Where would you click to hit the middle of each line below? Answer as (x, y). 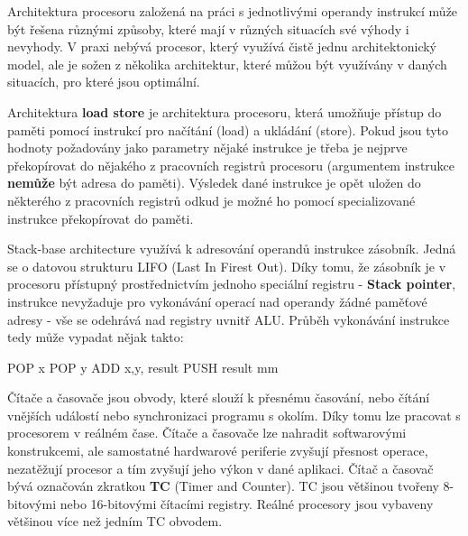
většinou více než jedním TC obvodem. (115, 521)
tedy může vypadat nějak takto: (96, 337)
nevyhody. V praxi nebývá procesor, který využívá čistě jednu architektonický (222, 46)
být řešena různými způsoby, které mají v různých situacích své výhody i (208, 28)
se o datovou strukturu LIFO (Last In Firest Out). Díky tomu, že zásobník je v (227, 266)
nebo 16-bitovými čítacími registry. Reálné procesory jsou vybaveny (247, 503)
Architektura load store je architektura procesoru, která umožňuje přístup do (225, 111)
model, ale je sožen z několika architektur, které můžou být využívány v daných (227, 64)
